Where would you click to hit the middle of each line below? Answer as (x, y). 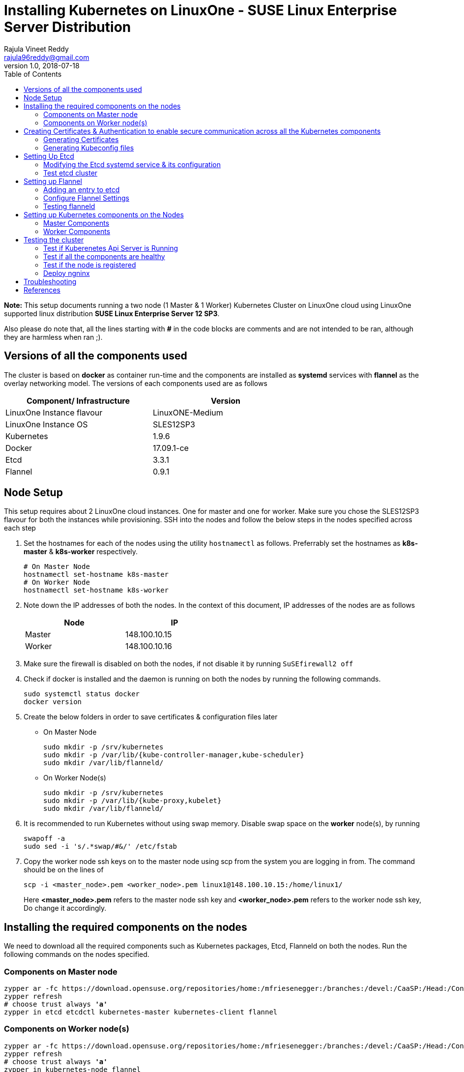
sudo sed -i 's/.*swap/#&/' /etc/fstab (100, 847)
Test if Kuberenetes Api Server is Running (111, 248)
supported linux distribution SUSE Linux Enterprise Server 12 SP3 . (112, 313)
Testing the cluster (54, 239)
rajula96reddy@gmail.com (47, 57)
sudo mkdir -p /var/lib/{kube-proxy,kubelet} (132, 801)
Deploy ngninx (67, 273)
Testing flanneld (69, 206)
